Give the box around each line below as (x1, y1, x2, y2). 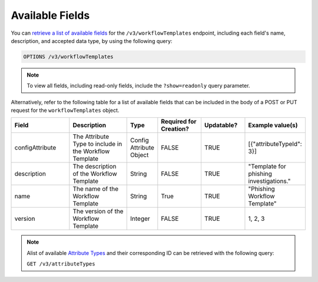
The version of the (72, 207, 124, 215)
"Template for (248, 162, 287, 171)
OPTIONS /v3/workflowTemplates (23, 53, 114, 60)
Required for (161, 118, 197, 126)
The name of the (72, 185, 119, 193)
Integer (130, 215, 150, 223)
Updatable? (204, 121, 238, 130)
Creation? (161, 125, 190, 133)
